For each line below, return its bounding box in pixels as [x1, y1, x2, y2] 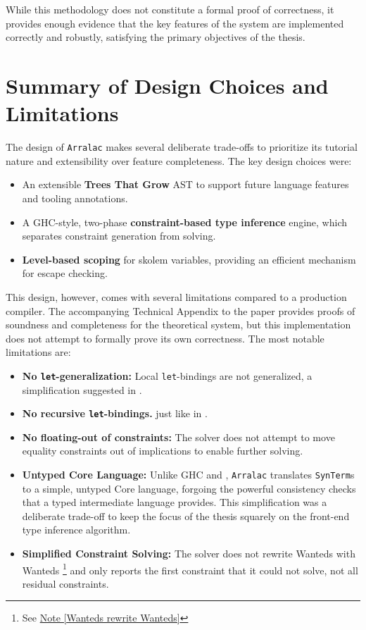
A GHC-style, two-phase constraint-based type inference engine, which [22, 214, 348, 229]
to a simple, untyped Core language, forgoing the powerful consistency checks [22, 481, 356, 495]
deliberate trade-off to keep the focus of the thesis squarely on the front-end [22, 508, 350, 523]
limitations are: [6, 345, 71, 359]
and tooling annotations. [22, 190, 128, 205]
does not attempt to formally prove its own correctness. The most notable [6, 331, 324, 345]
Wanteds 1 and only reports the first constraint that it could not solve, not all [22, 560, 358, 577]
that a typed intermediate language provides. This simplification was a [22, 495, 327, 509]
